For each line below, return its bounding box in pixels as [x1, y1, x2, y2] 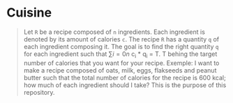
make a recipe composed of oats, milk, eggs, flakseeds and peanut [23, 66, 217, 74]
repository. [23, 88, 55, 96]
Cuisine [6, 5, 52, 21]
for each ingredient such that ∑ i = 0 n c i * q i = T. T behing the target [23, 50, 218, 59]
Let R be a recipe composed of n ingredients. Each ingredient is [23, 28, 205, 36]
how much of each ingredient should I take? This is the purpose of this [23, 81, 227, 89]
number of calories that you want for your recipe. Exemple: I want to [23, 59, 220, 67]
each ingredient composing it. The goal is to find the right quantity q [23, 42, 219, 50]
